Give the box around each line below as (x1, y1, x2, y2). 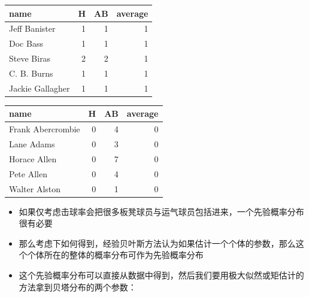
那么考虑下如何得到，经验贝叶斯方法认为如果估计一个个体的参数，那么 (19, 237, 296, 249)
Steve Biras (9, 52, 51, 65)
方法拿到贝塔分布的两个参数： (19, 280, 137, 293)
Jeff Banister (9, 22, 56, 35)
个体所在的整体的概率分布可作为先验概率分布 (27, 248, 204, 261)
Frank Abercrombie (9, 123, 80, 135)
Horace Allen (9, 152, 57, 165)
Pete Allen (9, 167, 47, 180)
